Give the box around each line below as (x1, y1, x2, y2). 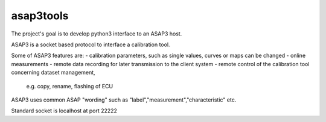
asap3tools (11, 9, 69, 22)
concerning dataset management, (11, 69, 96, 76)
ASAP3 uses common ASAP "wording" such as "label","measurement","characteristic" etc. (11, 96, 237, 103)
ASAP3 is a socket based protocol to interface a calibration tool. (11, 41, 170, 48)
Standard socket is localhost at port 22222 (11, 107, 118, 114)
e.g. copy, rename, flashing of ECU (26, 82, 113, 90)
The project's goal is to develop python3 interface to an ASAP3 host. (11, 30, 182, 37)
